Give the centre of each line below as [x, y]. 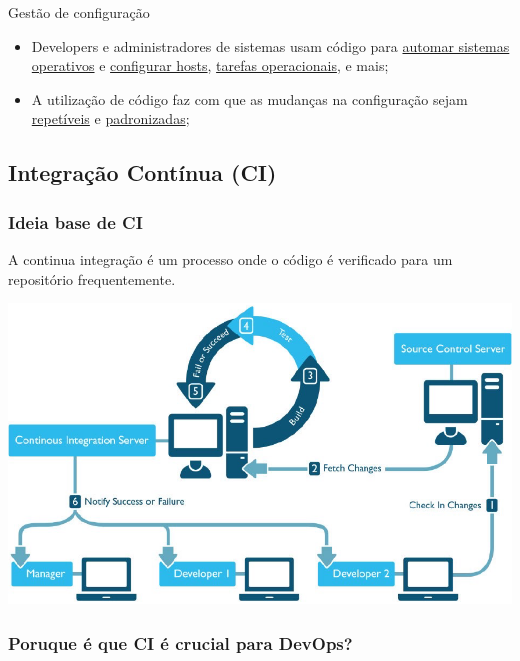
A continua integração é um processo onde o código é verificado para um [230, 258]
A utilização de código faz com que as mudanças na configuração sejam [249, 98]
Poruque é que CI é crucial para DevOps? [180, 642]
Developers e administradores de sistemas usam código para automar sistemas [270, 45]
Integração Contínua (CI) [142, 172]
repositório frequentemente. [92, 278]
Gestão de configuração [79, 12]
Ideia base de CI [75, 221]
